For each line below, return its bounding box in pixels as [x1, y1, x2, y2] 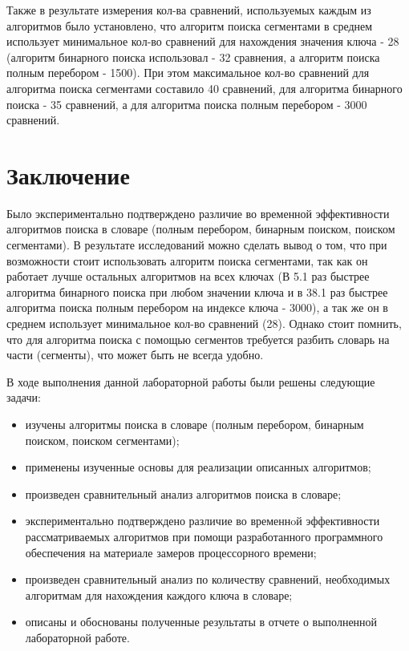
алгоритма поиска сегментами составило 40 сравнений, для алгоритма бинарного [6, 79, 403, 96]
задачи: [6, 389, 41, 406]
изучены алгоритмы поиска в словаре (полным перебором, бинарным [25, 416, 364, 432]
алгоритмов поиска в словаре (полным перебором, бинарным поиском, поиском [6, 220, 395, 237]
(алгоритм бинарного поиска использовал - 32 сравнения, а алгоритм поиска [6, 48, 380, 65]
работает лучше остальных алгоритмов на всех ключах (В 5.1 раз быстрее [6, 268, 370, 285]
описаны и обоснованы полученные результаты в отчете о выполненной [25, 613, 378, 630]
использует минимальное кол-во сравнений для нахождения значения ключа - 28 [6, 33, 399, 50]
